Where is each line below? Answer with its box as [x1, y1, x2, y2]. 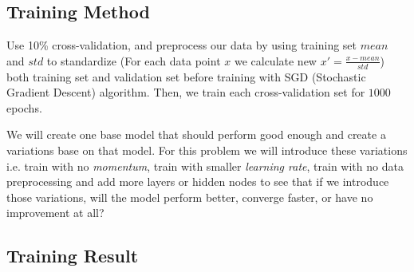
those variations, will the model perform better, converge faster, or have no [6, 188, 373, 205]
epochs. [6, 99, 42, 116]
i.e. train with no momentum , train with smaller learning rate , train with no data [6, 157, 404, 174]
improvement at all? [6, 204, 104, 221]
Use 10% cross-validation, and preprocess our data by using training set [6, 37, 357, 53]
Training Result [6, 243, 139, 268]
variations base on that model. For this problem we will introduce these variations [6, 142, 408, 158]
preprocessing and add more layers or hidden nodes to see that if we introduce [6, 173, 389, 190]
